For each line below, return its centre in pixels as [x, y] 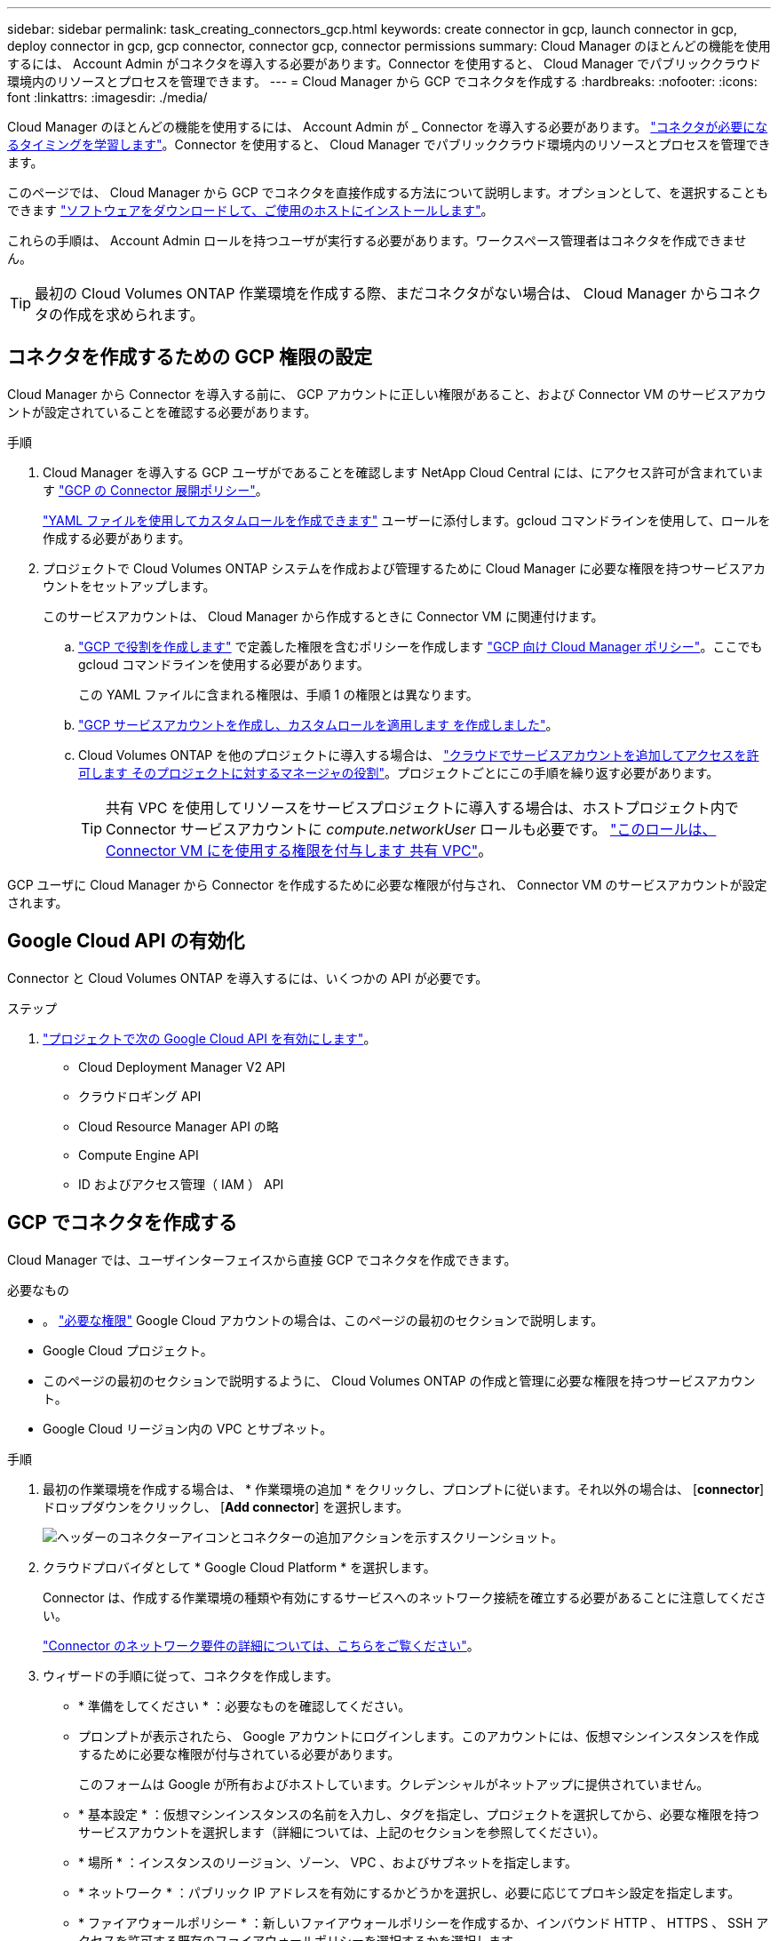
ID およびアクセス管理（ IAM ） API [181, 1184]
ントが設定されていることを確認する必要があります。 [162, 411]
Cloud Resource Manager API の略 [179, 1126]
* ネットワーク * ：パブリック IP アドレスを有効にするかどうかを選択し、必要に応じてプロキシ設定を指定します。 [409, 1892]
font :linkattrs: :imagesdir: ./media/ [107, 97]
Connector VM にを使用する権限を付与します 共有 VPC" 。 [299, 850]
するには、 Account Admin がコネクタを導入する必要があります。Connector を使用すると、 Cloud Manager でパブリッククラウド [384, 64]
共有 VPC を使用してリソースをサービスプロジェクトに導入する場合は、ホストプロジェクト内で [422, 807]
